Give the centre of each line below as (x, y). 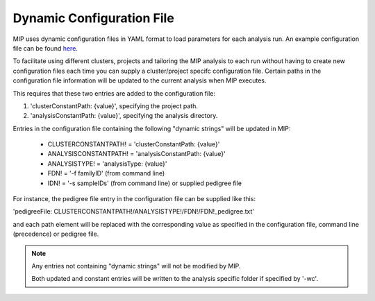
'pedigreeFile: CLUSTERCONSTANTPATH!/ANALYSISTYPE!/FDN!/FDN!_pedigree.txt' (134, 212)
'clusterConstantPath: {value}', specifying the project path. (114, 106)
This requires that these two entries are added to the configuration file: (114, 93)
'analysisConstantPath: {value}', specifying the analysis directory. (124, 116)
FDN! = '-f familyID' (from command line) (106, 173)
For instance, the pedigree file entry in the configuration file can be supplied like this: (134, 199)
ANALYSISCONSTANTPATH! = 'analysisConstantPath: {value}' (136, 154)
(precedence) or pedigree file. (56, 234)
